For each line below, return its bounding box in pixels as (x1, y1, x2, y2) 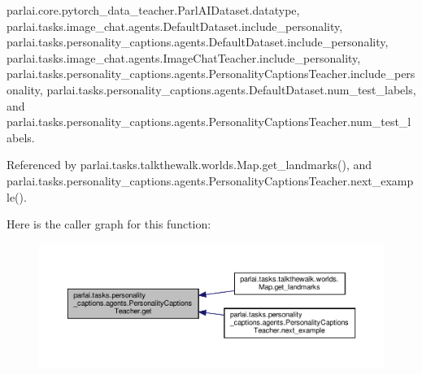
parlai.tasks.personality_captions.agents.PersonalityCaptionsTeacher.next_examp (7, 172, 414, 189)
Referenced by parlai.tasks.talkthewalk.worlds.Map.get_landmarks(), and (7, 156, 372, 173)
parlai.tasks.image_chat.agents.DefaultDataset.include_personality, (7, 17, 343, 34)
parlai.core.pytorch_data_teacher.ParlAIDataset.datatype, (7, 2, 300, 18)
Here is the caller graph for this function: (7, 215, 211, 233)
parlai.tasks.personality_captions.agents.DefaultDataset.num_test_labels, (46, 80, 416, 98)
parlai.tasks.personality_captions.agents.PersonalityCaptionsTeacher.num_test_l (7, 113, 411, 130)
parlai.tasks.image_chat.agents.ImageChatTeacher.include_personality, (7, 49, 361, 66)
